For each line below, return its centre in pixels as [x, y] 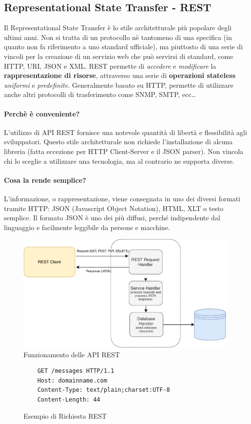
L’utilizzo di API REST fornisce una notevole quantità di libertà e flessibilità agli [125, 132]
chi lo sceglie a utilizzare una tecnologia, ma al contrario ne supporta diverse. [119, 161]
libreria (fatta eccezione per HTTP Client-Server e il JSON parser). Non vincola [124, 151]
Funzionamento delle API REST [72, 354]
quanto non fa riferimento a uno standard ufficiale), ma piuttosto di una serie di [124, 47]
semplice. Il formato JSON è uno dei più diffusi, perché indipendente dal [112, 218]
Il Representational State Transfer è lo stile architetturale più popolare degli [118, 28]
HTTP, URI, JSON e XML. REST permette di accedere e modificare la [110, 66]
